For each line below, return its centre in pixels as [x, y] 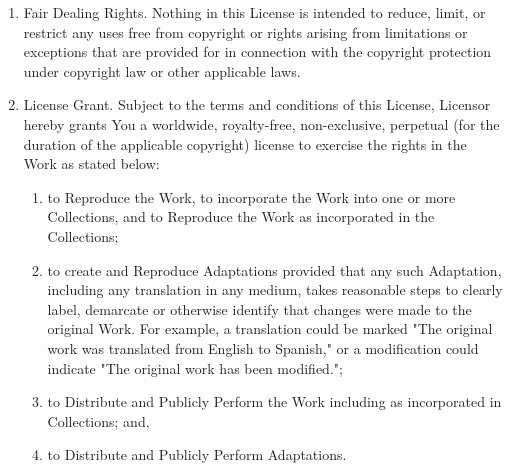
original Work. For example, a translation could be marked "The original [270, 328]
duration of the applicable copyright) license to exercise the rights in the [245, 143]
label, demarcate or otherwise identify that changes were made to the [259, 308]
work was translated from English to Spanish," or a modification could [263, 347]
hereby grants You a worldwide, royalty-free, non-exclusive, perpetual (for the [261, 123]
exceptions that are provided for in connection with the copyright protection [257, 51]
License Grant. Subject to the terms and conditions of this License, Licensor [257, 104]
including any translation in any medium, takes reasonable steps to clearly [275, 289]
